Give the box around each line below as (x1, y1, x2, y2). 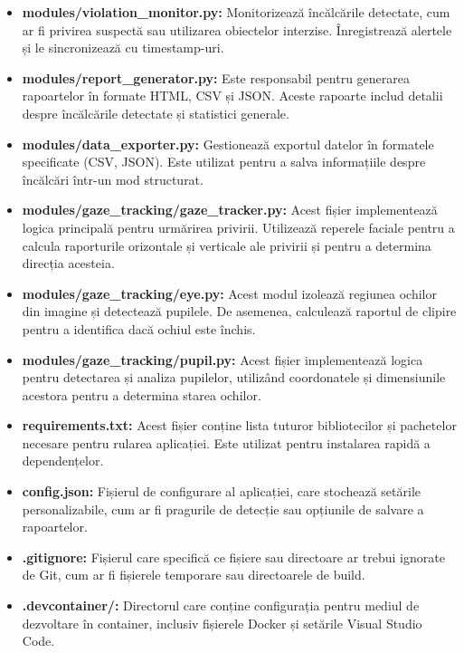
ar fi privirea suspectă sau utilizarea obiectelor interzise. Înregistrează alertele (22, 20, 452, 39)
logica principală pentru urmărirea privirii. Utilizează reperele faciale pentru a (22, 217, 455, 236)
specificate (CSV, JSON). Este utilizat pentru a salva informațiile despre (22, 152, 426, 171)
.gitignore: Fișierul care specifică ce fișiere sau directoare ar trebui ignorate (22, 547, 445, 566)
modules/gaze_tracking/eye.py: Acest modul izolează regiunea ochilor (22, 283, 438, 302)
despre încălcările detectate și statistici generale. (22, 103, 289, 122)
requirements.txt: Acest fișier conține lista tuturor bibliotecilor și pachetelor (22, 416, 457, 435)
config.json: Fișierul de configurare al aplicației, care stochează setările (22, 482, 421, 501)
